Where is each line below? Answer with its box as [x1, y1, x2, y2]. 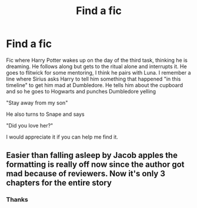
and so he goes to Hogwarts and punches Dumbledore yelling [6, 88, 156, 95]
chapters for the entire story [6, 178, 112, 188]
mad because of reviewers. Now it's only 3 [6, 169, 166, 179]
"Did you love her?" [6, 122, 54, 129]
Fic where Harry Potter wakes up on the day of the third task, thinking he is [6, 56, 188, 63]
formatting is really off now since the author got [6, 160, 185, 170]
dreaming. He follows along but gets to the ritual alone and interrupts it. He [6, 63, 187, 70]
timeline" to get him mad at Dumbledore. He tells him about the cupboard [6, 81, 183, 89]
